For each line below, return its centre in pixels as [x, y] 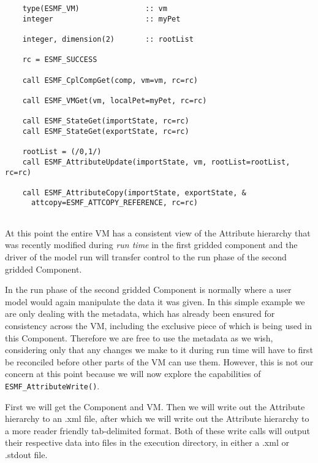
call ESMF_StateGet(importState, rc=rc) [106, 121]
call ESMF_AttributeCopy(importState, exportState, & [134, 193]
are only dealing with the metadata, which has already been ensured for [140, 313]
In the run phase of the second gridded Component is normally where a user [148, 290]
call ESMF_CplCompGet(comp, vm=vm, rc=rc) [110, 80]
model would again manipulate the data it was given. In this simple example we [155, 301]
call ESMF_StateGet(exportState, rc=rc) [106, 131]
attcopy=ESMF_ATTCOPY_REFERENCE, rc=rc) [114, 203]
